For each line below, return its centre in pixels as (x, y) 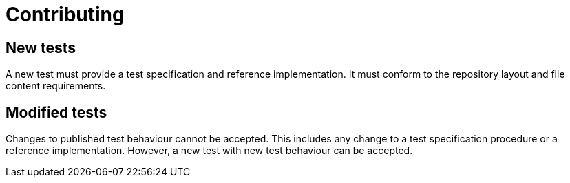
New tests (41, 47)
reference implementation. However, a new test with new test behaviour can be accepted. (209, 151)
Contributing (65, 14)
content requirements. (56, 86)
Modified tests (56, 112)
